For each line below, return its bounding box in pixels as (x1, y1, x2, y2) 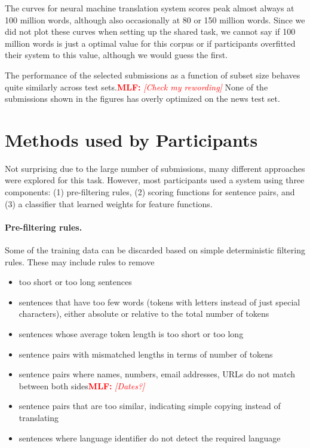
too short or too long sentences (19, 276, 132, 288)
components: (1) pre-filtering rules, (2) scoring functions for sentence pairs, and (5, 186, 295, 198)
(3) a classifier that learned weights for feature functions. (5, 197, 213, 210)
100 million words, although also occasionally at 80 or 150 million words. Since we (5, 13, 305, 26)
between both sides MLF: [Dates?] (19, 379, 145, 392)
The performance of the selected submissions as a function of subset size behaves (5, 68, 300, 81)
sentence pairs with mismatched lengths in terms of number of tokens (19, 347, 273, 360)
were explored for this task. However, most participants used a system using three (5, 174, 305, 186)
